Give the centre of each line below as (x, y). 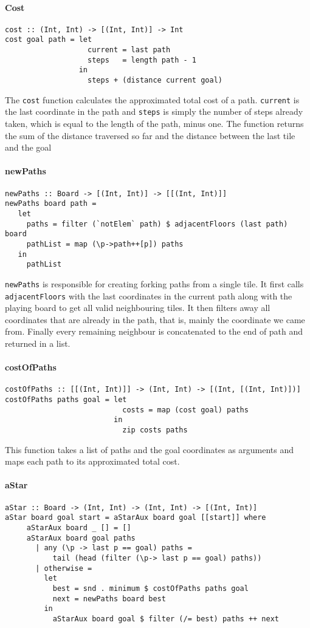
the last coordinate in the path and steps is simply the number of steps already (154, 111)
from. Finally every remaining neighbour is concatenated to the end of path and (154, 331)
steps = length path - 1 (142, 60)
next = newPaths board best (109, 599)
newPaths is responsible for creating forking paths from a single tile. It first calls (154, 283)
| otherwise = (64, 568)
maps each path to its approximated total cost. (92, 461)
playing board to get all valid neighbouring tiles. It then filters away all (138, 308)
